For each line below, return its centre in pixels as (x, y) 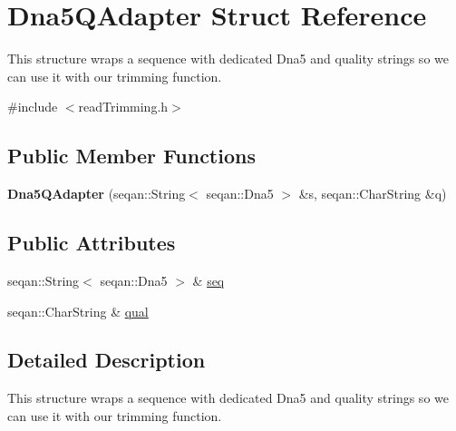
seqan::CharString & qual (78, 311)
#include (33, 107)
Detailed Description (107, 360)
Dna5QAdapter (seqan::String (97, 194)
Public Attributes (92, 243)
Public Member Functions (131, 156)
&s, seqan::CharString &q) (373, 194)
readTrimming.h (123, 107)
